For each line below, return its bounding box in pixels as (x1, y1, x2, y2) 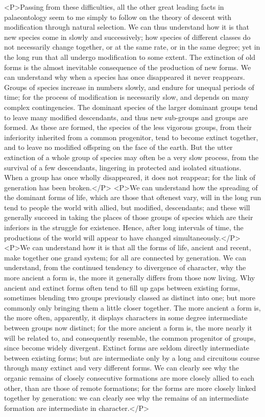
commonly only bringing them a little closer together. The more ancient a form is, (4, 302, 261, 313)
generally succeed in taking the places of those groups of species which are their (4, 212, 253, 223)
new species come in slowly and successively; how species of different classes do (4, 31, 251, 42)
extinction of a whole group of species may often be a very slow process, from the (4, 151, 259, 162)
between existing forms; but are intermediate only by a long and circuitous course (4, 352, 260, 363)
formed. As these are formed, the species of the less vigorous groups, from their (4, 122, 252, 133)
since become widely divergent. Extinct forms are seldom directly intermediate (4, 342, 250, 353)
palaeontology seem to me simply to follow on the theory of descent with (4, 11, 232, 22)
